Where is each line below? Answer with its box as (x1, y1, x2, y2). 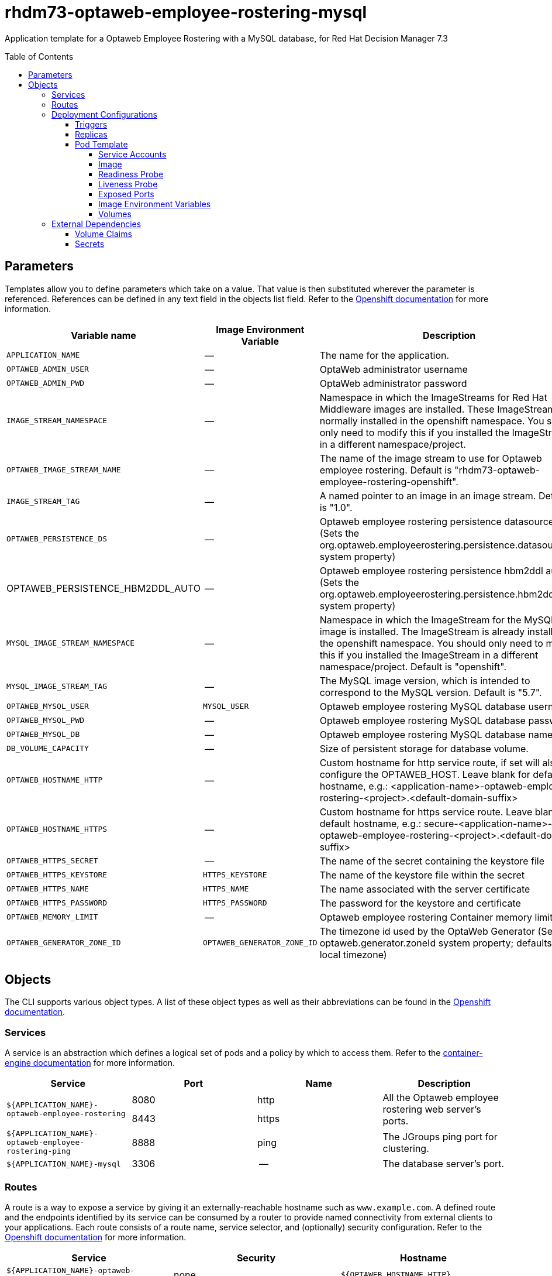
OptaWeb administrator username (319, 363, 468, 375)
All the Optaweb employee (382, 1092, 499, 1104)
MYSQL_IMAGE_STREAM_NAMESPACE (6, 639, 135, 648)
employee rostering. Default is (319, 464, 452, 476)
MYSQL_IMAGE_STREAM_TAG (6, 682, 108, 691)
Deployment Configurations (51, 109, 157, 119)
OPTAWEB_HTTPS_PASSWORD (6, 898, 108, 908)
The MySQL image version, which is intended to (319, 674, 530, 687)
